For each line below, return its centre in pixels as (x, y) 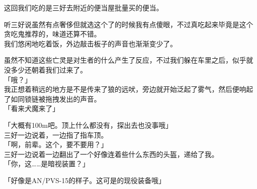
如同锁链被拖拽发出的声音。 (56, 98)
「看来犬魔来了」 (32, 108)
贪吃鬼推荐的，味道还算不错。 (52, 34)
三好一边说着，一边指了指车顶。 (56, 134)
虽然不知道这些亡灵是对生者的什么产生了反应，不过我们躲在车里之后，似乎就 (128, 60)
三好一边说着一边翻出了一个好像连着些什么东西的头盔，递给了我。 (111, 154)
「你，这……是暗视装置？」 (47, 164)
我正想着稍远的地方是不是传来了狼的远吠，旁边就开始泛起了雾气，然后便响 (125, 89)
